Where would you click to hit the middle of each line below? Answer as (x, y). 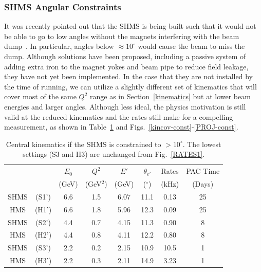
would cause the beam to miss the (191, 46)
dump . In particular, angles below (59, 46)
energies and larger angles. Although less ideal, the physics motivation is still (125, 106)
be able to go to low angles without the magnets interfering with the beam (122, 36)
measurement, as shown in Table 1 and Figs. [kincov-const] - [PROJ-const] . (121, 127)
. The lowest (202, 144)
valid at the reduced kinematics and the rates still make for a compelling (119, 116)
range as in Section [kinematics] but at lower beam (170, 96)
